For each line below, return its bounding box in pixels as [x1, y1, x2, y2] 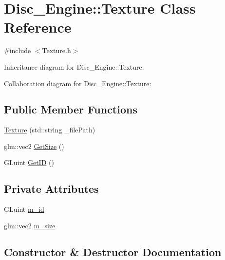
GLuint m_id [4, 204, 44, 214]
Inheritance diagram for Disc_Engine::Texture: [4, 61, 144, 72]
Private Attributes [4, 181, 99, 196]
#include [4, 45, 31, 56]
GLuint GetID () [4, 157, 54, 167]
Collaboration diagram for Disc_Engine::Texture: [4, 78, 151, 88]
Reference [4, 17, 72, 37]
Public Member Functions [4, 102, 137, 117]
